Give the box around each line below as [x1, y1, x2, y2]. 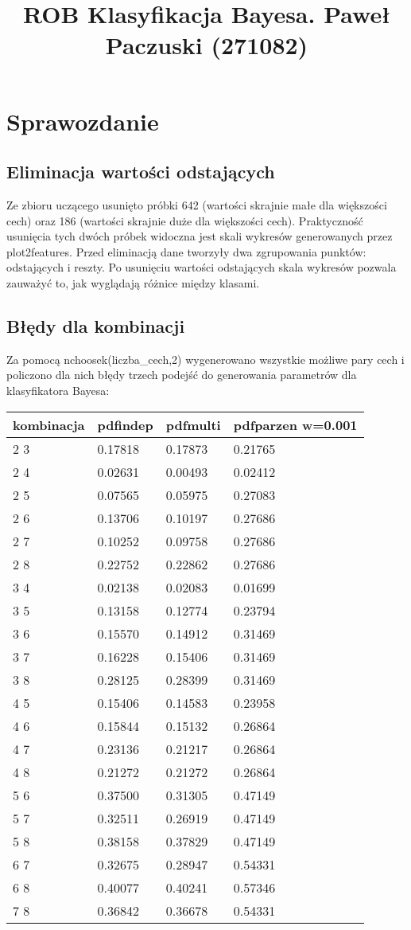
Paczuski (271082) [105, 29, 308, 61]
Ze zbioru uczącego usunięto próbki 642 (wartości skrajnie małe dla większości [6, 196, 387, 213]
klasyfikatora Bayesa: [6, 381, 110, 398]
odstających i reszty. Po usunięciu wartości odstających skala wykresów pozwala [6, 259, 397, 275]
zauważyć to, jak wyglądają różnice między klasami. [6, 274, 260, 291]
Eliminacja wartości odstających [6, 159, 275, 184]
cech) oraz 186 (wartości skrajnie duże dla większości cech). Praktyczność [6, 212, 363, 229]
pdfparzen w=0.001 [233, 415, 358, 434]
